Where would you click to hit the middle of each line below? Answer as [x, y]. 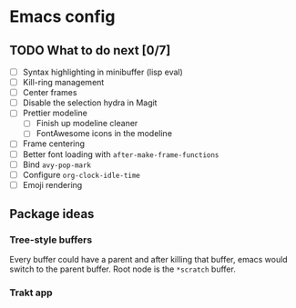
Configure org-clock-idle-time [82, 174]
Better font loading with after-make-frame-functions [121, 154]
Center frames [50, 93]
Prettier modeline [55, 113]
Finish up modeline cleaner [87, 124]
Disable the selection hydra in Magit [90, 103]
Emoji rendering [52, 184]
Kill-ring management [63, 83]
